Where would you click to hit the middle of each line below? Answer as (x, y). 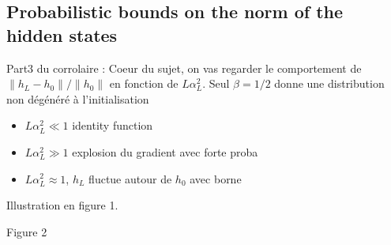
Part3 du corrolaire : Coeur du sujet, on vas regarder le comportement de (184, 68)
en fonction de (144, 83)
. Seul (216, 83)
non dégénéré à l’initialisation (78, 98)
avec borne (216, 178)
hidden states (62, 34)
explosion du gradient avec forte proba (165, 151)
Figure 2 (27, 231)
